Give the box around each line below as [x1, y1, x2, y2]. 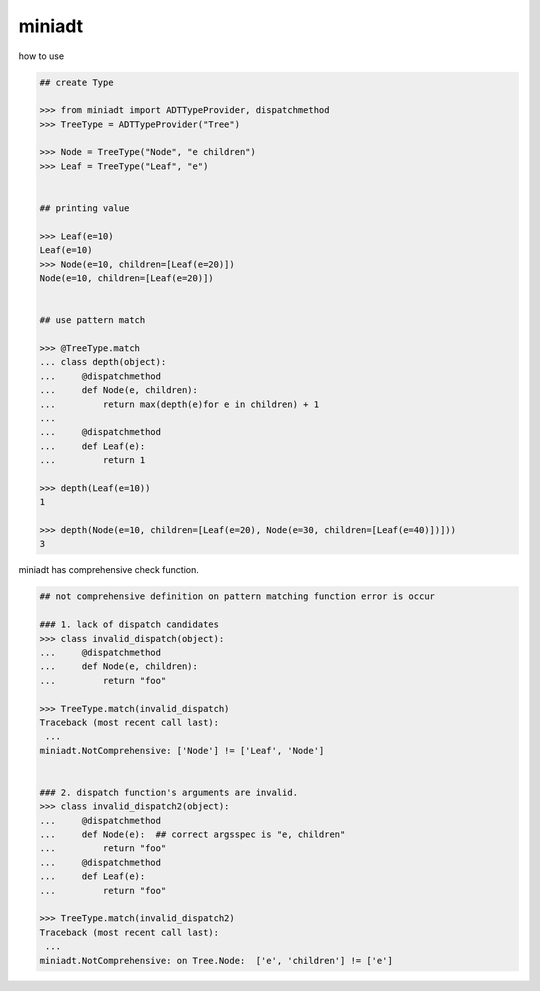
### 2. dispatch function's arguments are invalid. [39, 786, 299, 798]
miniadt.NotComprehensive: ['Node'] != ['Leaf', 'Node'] [39, 745, 325, 756]
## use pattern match [39, 315, 146, 326]
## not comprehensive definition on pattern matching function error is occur [39, 591, 435, 602]
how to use [18, 50, 65, 62]
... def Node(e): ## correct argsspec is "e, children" [39, 829, 346, 840]
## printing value [39, 203, 130, 214]
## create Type [39, 76, 114, 88]
